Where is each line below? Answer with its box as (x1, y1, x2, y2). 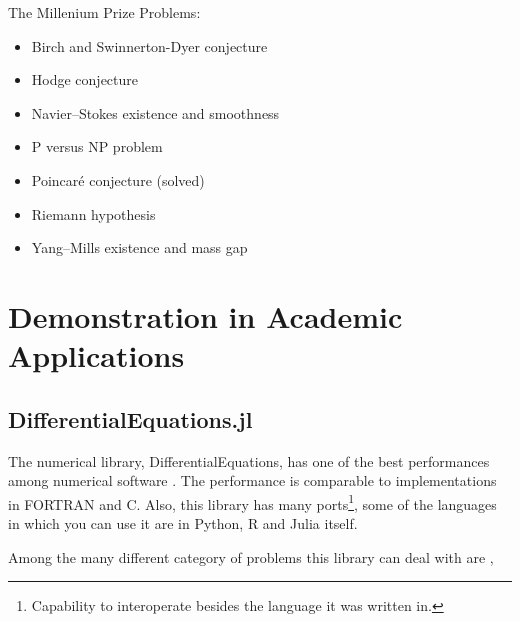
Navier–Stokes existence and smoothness (31, 102, 280, 123)
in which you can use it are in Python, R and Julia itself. (8, 512, 358, 533)
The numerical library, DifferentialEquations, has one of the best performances (8, 450, 490, 471)
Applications (8, 335, 185, 376)
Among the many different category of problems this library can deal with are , (8, 546, 494, 567)
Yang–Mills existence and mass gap (31, 237, 248, 258)
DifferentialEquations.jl (8, 403, 253, 434)
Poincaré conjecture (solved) (31, 169, 205, 190)
